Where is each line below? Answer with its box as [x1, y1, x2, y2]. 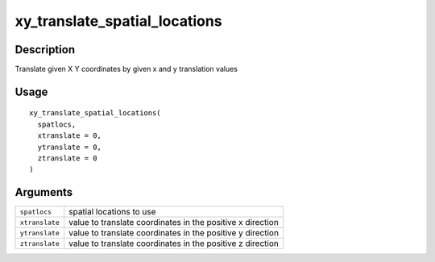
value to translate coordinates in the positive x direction [68, 217, 280, 228]
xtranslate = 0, [37, 131, 102, 140]
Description [14, 43, 76, 56]
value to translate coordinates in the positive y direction [68, 227, 280, 239]
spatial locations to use [68, 206, 156, 218]
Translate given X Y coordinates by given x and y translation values [14, 64, 238, 74]
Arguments [14, 185, 73, 199]
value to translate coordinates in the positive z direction [68, 238, 280, 249]
